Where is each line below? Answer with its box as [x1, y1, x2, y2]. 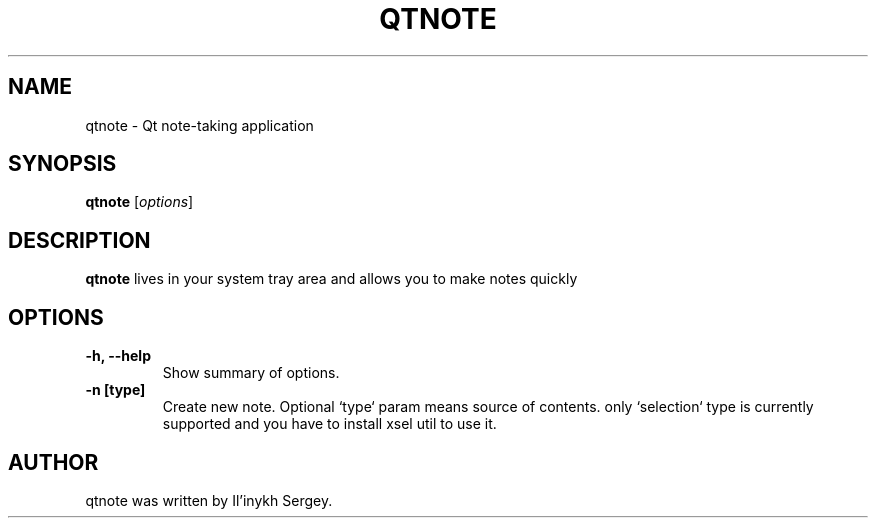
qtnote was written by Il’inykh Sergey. [85, 491, 333, 509]
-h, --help [85, 347, 151, 365]
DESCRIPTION [8, 227, 151, 253]
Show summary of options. [162, 364, 340, 382]
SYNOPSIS [8, 151, 117, 177]
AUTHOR [8, 449, 99, 475]
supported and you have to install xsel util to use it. [162, 415, 497, 433]
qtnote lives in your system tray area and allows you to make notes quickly [85, 270, 578, 288]
